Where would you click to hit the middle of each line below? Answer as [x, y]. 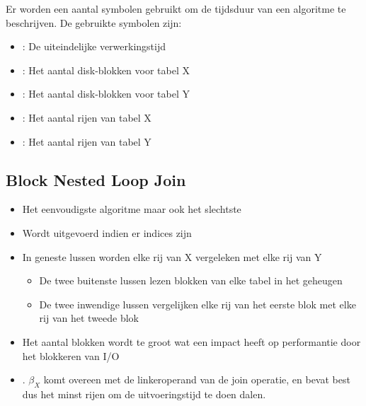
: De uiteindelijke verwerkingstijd [94, 46]
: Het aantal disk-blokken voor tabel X [106, 70]
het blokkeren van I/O [71, 355]
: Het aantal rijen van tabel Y [87, 141]
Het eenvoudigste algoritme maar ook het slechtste [132, 209]
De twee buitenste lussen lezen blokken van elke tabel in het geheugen [191, 280]
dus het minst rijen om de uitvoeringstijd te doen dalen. [144, 394]
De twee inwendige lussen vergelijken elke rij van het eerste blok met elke [198, 304]
